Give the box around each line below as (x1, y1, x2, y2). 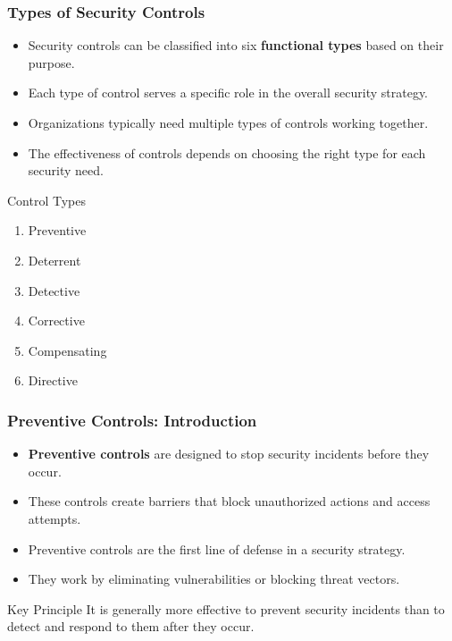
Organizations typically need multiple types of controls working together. (28, 114, 429, 131)
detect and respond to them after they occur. (7, 617, 255, 636)
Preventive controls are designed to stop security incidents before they (28, 444, 430, 463)
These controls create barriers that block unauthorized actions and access (28, 492, 431, 510)
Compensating (28, 341, 107, 359)
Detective (28, 281, 80, 299)
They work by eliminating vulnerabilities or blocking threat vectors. (28, 569, 400, 588)
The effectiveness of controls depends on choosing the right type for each (28, 143, 426, 162)
